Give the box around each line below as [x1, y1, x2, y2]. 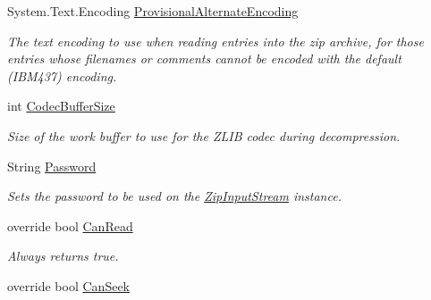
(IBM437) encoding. [7, 66, 117, 85]
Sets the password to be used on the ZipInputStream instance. [7, 187, 342, 205]
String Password [7, 156, 97, 175]
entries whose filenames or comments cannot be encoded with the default [7, 49, 401, 68]
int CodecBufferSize [7, 96, 115, 115]
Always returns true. [7, 246, 119, 265]
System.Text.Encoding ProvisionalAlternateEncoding [7, 2, 299, 20]
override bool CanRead [7, 216, 133, 235]
